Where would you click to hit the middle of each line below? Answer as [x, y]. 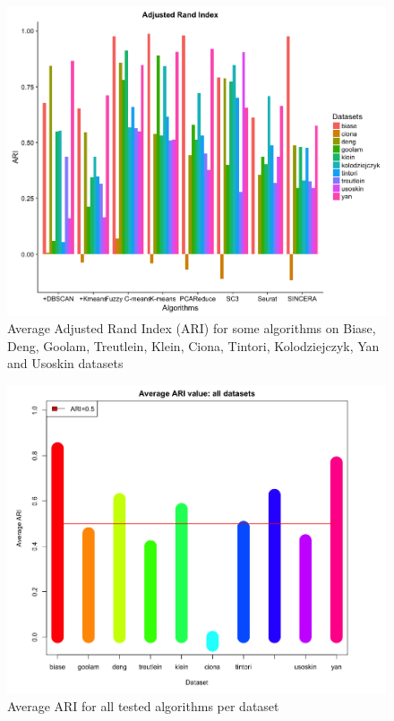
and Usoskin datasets [65, 363]
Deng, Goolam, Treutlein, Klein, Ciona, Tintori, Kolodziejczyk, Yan [193, 345]
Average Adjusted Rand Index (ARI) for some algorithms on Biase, [192, 328]
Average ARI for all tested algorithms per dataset [143, 706]
